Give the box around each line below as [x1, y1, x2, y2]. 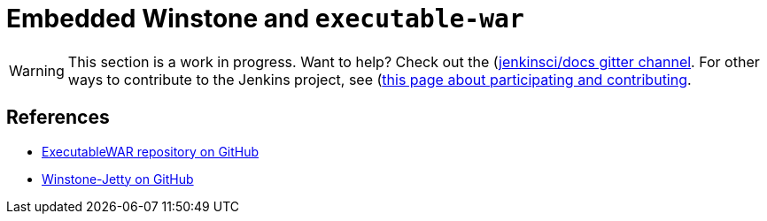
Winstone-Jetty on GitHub [42, 171, 194, 187]
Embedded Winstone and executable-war [6, 4, 524, 34]
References [6, 106, 110, 129]
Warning [9, 61, 65, 80]
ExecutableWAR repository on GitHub [42, 143, 260, 159]
